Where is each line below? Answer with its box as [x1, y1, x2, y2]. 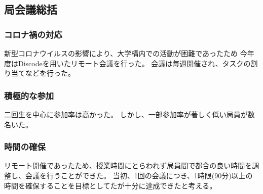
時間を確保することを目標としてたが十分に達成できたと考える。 [4, 180, 217, 190]
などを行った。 [25, 68, 75, 78]
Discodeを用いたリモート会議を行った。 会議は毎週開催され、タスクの [18, 58, 251, 68]
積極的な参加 [4, 89, 54, 102]
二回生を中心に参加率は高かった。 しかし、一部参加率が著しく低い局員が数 [4, 109, 255, 119]
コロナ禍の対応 [4, 28, 62, 40]
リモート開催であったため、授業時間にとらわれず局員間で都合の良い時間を [4, 160, 252, 171]
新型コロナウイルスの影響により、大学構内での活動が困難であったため [4, 48, 238, 58]
